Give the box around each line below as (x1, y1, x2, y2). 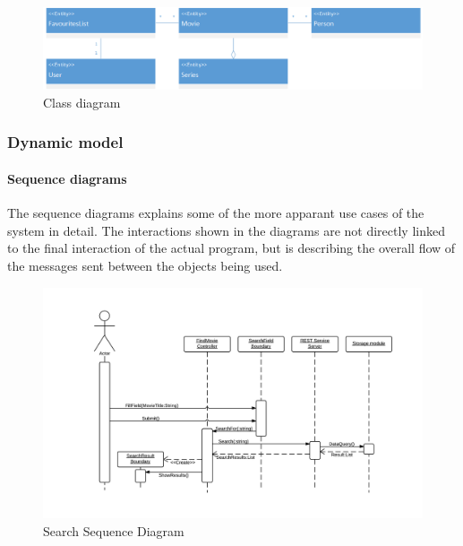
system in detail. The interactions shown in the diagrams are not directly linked (7, 221, 445, 239)
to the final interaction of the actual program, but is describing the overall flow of (7, 238, 456, 257)
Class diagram (43, 92, 121, 111)
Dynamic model (7, 131, 124, 153)
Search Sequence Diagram (43, 521, 184, 540)
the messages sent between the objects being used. (7, 256, 283, 274)
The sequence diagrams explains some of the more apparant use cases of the (7, 204, 424, 222)
